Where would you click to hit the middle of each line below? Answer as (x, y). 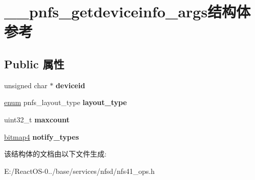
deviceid (70, 85)
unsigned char (26, 85)
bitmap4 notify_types (41, 136)
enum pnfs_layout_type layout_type (66, 102)
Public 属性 (34, 63)
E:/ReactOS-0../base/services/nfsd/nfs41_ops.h (80, 171)
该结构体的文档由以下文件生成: (55, 154)
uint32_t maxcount (37, 119)
